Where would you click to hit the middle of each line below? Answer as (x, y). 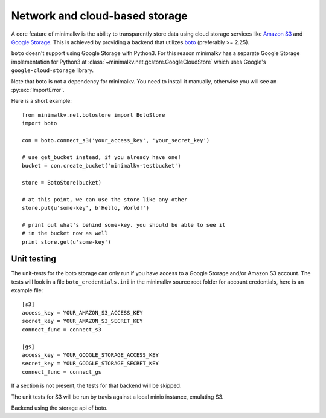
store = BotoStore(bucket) (62, 182)
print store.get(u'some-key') (67, 242)
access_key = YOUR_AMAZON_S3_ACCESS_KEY (82, 312)
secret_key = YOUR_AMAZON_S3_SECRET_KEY (82, 321)
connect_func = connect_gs (62, 372)
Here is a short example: (42, 101)
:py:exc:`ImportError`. (38, 90)
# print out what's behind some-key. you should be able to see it (124, 225)
